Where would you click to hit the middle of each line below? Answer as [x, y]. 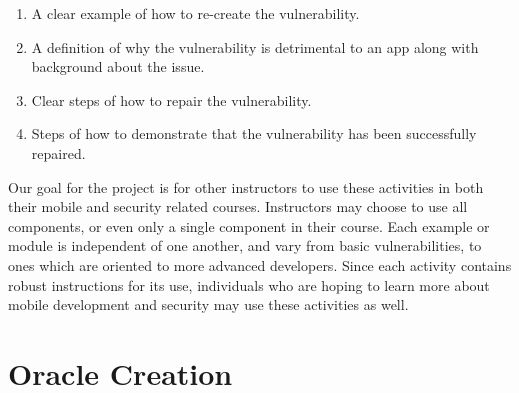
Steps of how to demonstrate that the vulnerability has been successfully [254, 133]
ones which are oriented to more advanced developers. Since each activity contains [260, 264]
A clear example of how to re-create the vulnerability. [195, 13]
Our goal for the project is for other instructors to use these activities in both [246, 186]
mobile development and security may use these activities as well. [208, 304]
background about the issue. [118, 66]
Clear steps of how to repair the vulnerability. [171, 99]
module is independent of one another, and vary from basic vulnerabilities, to [245, 245]
